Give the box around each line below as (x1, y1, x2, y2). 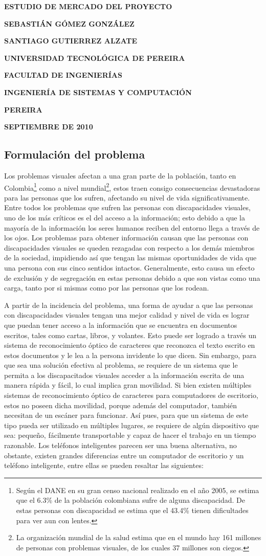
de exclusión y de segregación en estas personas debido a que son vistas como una (4, 272, 260, 283)
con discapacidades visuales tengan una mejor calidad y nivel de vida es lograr (4, 309, 250, 320)
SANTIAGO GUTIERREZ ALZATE (4, 35, 138, 46)
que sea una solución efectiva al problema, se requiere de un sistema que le (4, 360, 238, 370)
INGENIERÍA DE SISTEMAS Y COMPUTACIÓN (4, 86, 192, 97)
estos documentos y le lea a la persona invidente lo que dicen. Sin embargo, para (4, 349, 257, 360)
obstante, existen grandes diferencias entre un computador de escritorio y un (4, 450, 244, 460)
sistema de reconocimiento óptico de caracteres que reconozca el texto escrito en (4, 340, 255, 350)
